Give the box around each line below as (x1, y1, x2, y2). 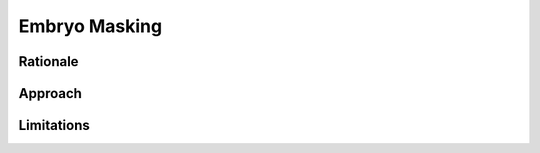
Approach (18, 85, 82, 102)
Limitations (18, 117, 90, 134)
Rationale (18, 53, 79, 70)
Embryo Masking (18, 15, 163, 37)
